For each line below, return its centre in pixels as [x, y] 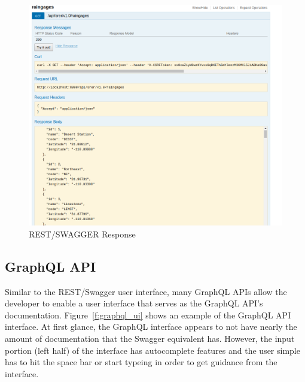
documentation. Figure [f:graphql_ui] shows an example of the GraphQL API [148, 315]
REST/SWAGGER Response [82, 234]
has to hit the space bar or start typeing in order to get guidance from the [141, 362]
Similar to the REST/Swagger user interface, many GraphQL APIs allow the [146, 291]
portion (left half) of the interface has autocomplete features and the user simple [152, 350]
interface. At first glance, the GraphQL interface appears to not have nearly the [151, 327]
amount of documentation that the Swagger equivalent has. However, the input [150, 339]
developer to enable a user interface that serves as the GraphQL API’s [134, 303]
